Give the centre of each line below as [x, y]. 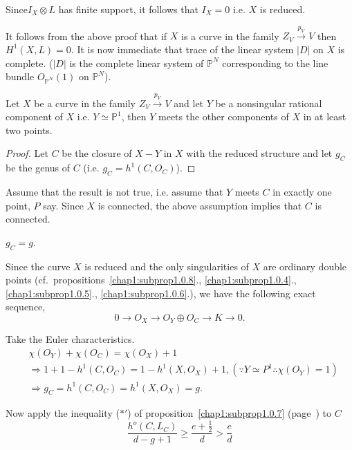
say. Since [63, 205]
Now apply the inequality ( [63, 413]
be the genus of [38, 168]
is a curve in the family [230, 36]
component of [34, 116]
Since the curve [38, 266]
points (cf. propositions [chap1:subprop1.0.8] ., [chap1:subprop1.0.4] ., [151, 280]
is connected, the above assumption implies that [200, 205]
